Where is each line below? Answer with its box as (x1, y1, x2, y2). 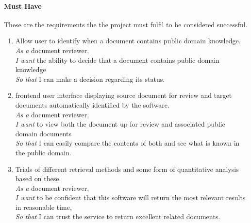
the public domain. (15, 147, 71, 157)
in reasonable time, (15, 202, 72, 212)
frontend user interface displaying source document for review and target (15, 90, 232, 100)
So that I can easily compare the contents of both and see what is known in (15, 138, 240, 148)
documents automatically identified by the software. (15, 99, 169, 110)
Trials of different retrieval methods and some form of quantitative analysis (15, 164, 239, 174)
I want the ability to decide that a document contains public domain (15, 55, 219, 65)
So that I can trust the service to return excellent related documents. (15, 211, 220, 222)
